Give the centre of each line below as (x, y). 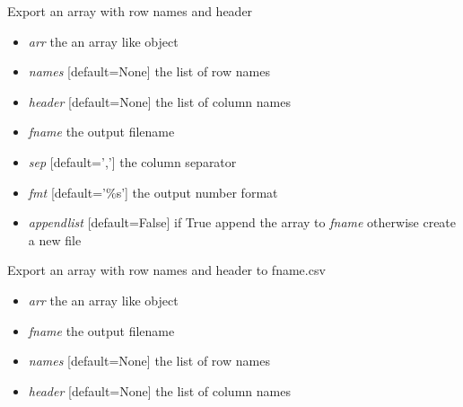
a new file (55, 239)
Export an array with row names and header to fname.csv (166, 270)
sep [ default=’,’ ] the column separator (132, 161)
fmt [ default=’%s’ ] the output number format (153, 192)
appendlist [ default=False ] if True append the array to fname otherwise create (242, 222)
